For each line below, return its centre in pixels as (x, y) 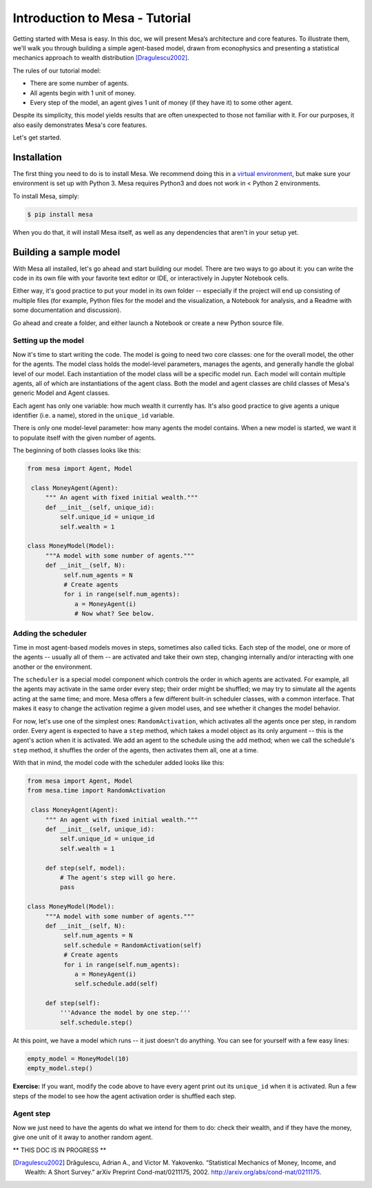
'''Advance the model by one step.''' (125, 1013)
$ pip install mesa (60, 214)
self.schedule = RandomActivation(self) (133, 945)
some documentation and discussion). (67, 310)
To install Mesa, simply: (46, 196)
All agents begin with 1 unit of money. (83, 92)
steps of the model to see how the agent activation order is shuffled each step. (125, 1096)
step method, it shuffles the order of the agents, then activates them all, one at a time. (135, 750)
